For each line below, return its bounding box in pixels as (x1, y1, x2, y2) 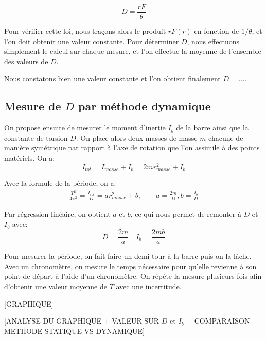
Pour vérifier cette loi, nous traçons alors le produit (4, 26, 166, 36)
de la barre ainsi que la (176, 122, 249, 133)
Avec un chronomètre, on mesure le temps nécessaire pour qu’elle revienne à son (4, 260, 257, 271)
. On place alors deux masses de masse (76, 132, 198, 143)
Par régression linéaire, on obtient (4, 208, 111, 219)
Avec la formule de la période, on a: (4, 178, 116, 188)
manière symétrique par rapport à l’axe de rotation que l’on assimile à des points (4, 142, 260, 153)
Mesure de (4, 98, 61, 114)
